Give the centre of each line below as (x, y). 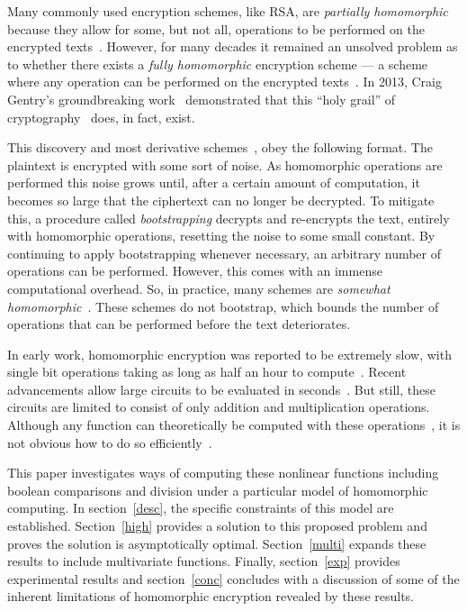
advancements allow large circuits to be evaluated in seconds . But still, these (221, 389)
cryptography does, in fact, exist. (101, 117)
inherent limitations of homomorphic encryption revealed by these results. (211, 596)
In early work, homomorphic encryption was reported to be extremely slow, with (229, 354)
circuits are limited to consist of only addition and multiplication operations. (219, 407)
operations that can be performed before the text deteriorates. (179, 324)
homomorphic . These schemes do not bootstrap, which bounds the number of (223, 306)
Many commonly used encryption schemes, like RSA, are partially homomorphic (228, 11)
